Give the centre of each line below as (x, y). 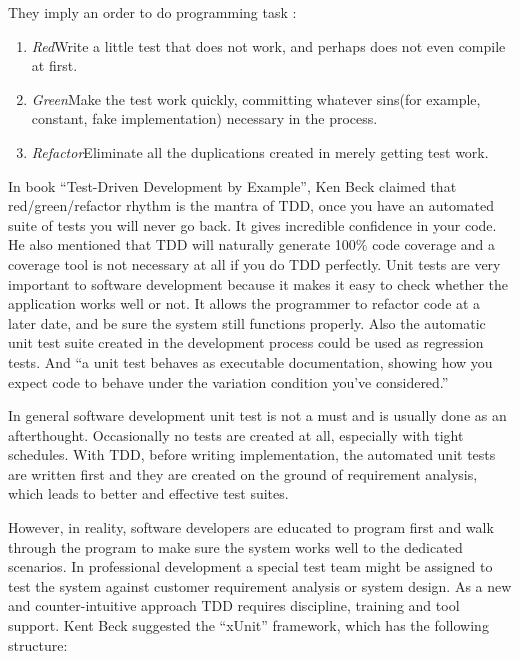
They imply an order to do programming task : (152, 12)
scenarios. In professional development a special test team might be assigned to (250, 566)
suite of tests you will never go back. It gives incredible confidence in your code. (252, 224)
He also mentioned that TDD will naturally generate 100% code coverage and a (252, 244)
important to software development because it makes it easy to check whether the (258, 283)
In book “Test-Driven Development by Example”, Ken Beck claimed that (232, 185)
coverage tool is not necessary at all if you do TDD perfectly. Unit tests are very (254, 263)
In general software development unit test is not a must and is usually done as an (257, 415)
